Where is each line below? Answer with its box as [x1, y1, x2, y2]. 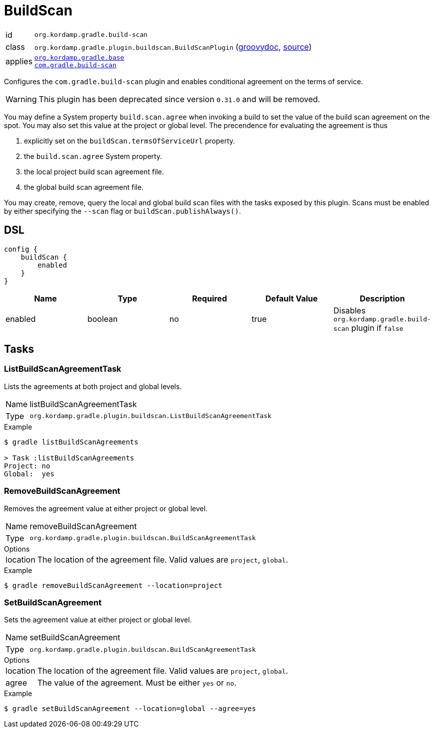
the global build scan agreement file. [24, 182, 144, 191]
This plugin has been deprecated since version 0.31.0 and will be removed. [38, 94, 320, 104]
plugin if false [351, 322, 404, 333]
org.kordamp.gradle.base [34, 53, 125, 61]
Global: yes [4, 469, 55, 478]
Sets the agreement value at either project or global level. [4, 615, 192, 624]
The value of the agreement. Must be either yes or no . [37, 678, 237, 688]
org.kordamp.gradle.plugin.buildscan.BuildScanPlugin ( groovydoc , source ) [34, 41, 312, 52]
